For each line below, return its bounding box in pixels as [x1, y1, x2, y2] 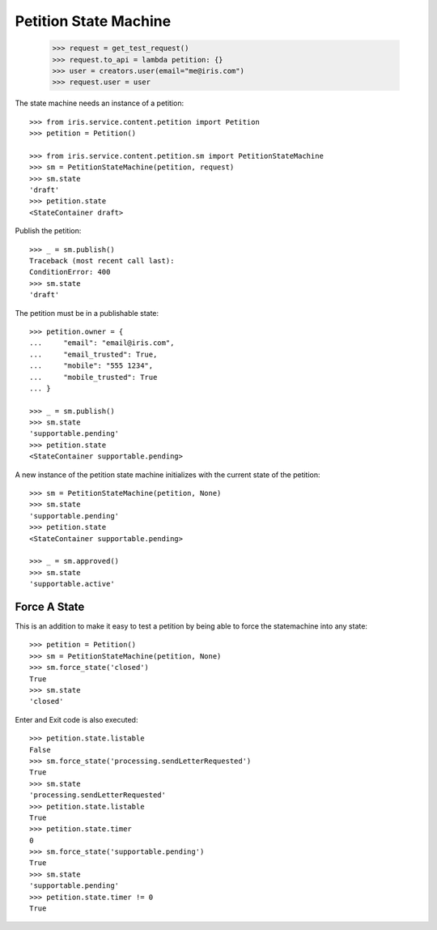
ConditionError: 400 [29, 267, 111, 277]
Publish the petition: [15, 226, 82, 236]
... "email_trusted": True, [29, 349, 158, 359]
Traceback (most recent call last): [29, 256, 175, 265]
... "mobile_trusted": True [29, 373, 158, 382]
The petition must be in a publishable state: [15, 308, 159, 318]
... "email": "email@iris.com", [29, 339, 175, 348]
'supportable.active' [29, 579, 115, 589]
